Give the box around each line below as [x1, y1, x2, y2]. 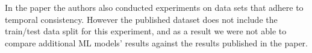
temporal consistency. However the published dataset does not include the [5, 13, 278, 25]
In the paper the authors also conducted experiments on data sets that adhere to [5, 1, 304, 13]
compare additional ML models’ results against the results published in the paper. [5, 36, 308, 49]
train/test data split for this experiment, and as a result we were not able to [5, 25, 287, 37]
